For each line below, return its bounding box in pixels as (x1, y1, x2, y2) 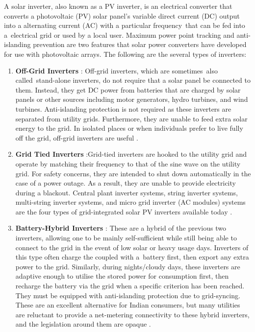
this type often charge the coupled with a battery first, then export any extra (15, 252, 249, 262)
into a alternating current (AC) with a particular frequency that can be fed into (4, 20, 245, 30)
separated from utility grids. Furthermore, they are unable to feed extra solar (15, 113, 248, 123)
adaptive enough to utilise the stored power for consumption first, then (15, 271, 229, 281)
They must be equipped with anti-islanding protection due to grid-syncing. (15, 290, 240, 300)
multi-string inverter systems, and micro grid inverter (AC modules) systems (15, 197, 246, 207)
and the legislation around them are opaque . (15, 319, 151, 329)
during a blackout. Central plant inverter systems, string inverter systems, (15, 187, 238, 197)
